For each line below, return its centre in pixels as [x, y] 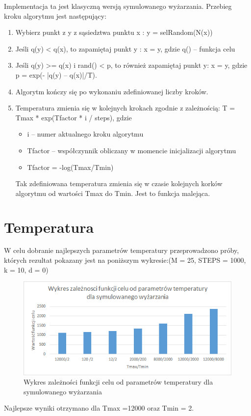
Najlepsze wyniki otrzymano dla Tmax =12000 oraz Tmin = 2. [99, 408]
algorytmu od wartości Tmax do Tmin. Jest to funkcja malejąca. [113, 193]
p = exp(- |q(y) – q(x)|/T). [56, 74]
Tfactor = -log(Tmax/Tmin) [70, 167]
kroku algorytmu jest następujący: [55, 15]
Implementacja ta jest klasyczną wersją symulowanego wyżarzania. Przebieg [118, 6]
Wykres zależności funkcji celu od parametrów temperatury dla [118, 382]
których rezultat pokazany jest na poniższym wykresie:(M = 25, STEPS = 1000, [125, 260]
